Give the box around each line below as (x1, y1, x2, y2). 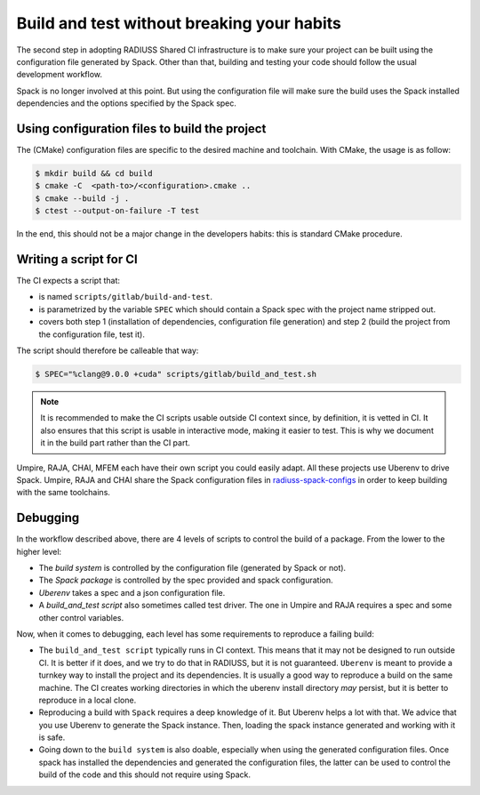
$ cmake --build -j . (35, 193, 130, 204)
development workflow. (16, 69, 102, 80)
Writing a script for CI (16, 252, 138, 267)
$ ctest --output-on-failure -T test (35, 205, 200, 216)
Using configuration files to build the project (16, 121, 267, 136)
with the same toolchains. (16, 487, 111, 498)
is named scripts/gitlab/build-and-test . (38, 292, 213, 302)
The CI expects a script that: (16, 276, 120, 286)
